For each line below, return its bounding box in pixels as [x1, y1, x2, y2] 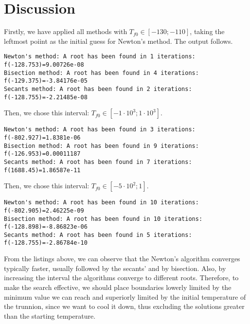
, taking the [190, 26, 225, 36]
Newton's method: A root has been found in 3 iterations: [4, 126, 196, 133]
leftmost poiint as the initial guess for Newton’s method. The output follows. [4, 36, 233, 46]
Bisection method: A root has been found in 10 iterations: [4, 215, 203, 222]
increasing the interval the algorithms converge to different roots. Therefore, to [4, 272, 239, 283]
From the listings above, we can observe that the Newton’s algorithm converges [4, 253, 240, 264]
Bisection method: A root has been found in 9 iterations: [4, 142, 199, 149]
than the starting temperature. [4, 310, 96, 321]
